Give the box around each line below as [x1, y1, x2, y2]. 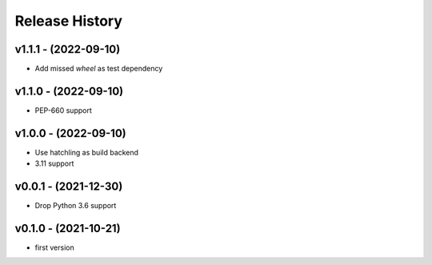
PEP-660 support [34, 105, 92, 115]
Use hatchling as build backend [34, 147, 139, 157]
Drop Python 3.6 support [34, 201, 117, 211]
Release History [14, 12, 123, 30]
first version [34, 243, 75, 252]
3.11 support [34, 159, 74, 168]
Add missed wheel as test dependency [34, 64, 163, 74]
